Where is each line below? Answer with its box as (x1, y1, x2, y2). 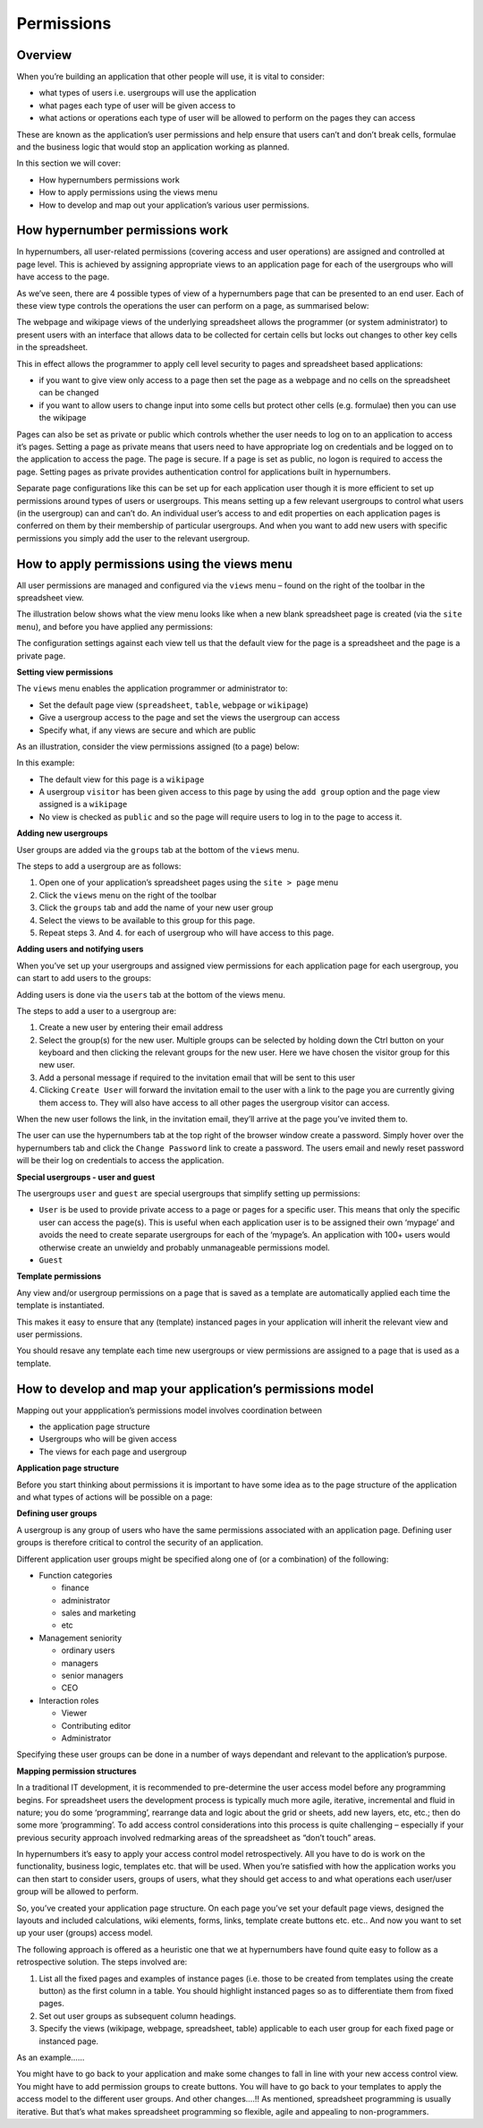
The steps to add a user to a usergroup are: (16, 1005, 177, 1016)
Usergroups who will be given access (38, 1434, 178, 1444)
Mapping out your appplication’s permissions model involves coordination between (16, 1405, 322, 1416)
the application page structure (38, 1421, 151, 1432)
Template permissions (16, 1271, 102, 1281)
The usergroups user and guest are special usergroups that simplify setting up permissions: (16, 1188, 361, 1198)
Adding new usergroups (16, 828, 108, 838)
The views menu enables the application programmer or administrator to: (16, 683, 288, 694)
